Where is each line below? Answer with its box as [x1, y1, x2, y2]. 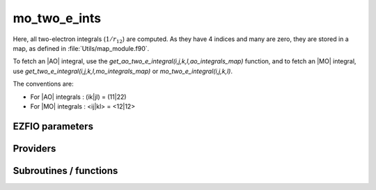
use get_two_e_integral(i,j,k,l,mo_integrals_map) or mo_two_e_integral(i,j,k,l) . [13, 67, 233, 75]
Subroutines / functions [13, 164, 118, 177]
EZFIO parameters [13, 120, 94, 132]
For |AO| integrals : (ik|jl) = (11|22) [30, 93, 127, 101]
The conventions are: [13, 80, 74, 88]
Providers [13, 143, 56, 155]
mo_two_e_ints [13, 10, 101, 26]
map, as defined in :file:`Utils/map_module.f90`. [13, 44, 150, 52]
